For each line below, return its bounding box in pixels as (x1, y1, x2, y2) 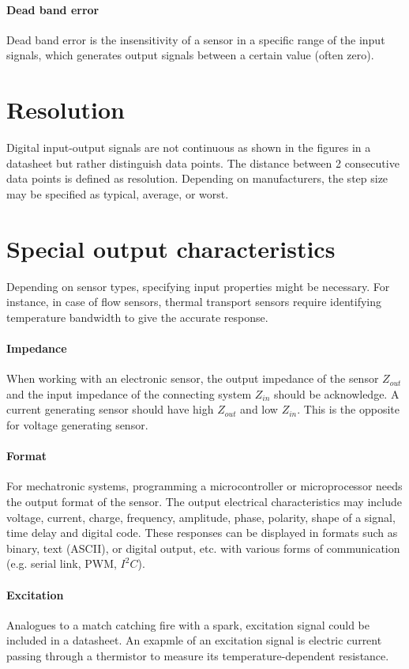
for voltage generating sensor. (6, 416, 148, 433)
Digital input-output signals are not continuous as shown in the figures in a (6, 139, 371, 156)
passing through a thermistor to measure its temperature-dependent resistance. (6, 647, 389, 663)
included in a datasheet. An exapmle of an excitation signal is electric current (6, 632, 382, 648)
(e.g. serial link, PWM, (6, 555, 117, 572)
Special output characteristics (6, 232, 336, 264)
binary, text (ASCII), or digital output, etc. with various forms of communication (6, 539, 400, 556)
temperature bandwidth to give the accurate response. (6, 308, 268, 325)
